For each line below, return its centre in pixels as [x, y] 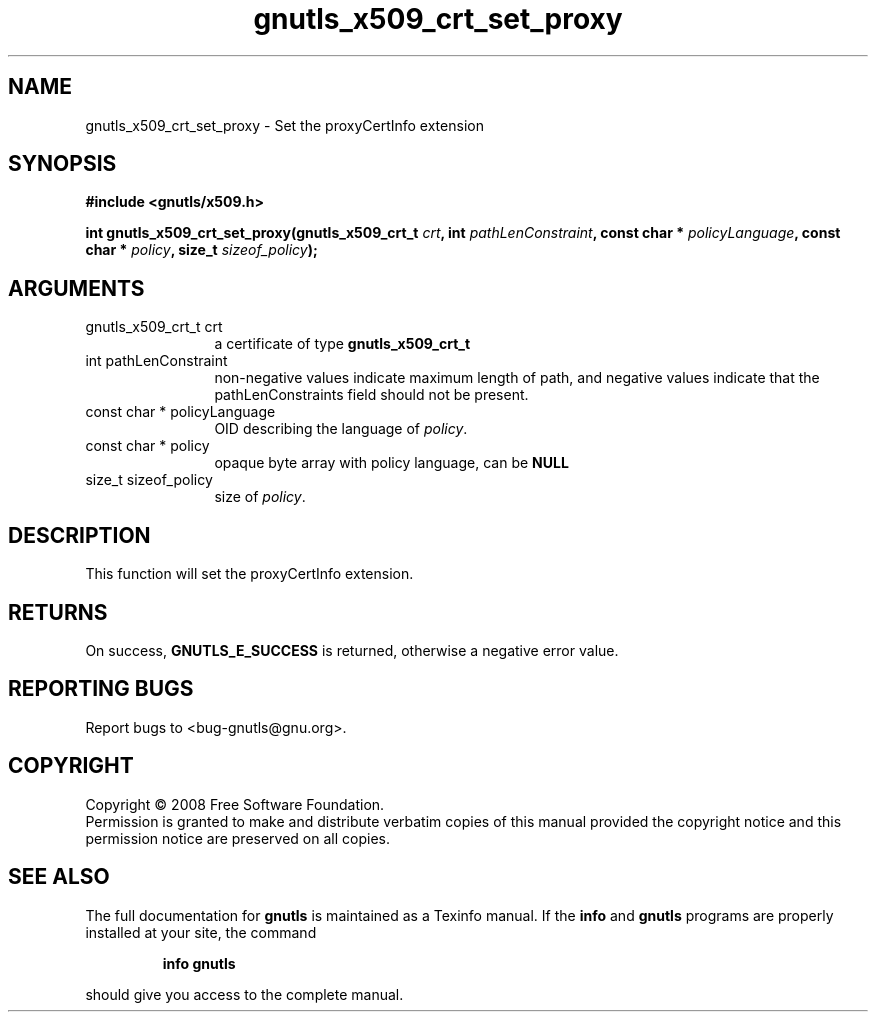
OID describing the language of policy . [341, 429]
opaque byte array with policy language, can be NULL [391, 463]
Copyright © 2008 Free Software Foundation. [235, 804]
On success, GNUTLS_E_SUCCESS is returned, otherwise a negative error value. [352, 650]
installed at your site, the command [201, 932]
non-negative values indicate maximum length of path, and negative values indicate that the [517, 378]
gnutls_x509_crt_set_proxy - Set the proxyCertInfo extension [284, 125]
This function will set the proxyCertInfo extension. [249, 574]
